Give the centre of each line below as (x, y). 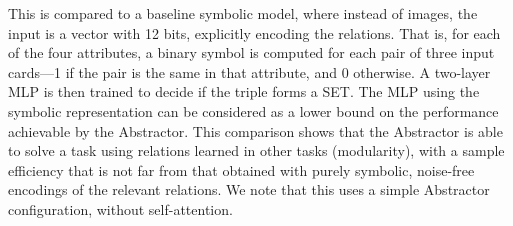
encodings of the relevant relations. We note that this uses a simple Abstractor (249, 189)
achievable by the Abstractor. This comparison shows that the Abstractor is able (255, 130)
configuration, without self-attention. (120, 208)
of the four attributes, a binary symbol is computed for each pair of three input (251, 52)
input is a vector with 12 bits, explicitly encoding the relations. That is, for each (254, 32)
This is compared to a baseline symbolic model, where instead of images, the (243, 13)
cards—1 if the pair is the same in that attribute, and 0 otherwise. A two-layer (249, 71)
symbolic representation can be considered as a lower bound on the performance (253, 110)
